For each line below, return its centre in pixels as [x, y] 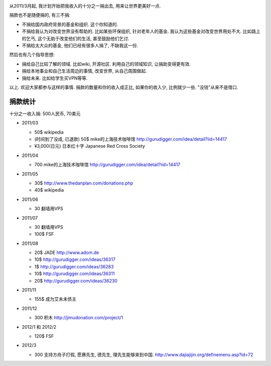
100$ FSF [44, 234]
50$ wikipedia [49, 132]
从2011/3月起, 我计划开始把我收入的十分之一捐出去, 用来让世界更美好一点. [85, 6]
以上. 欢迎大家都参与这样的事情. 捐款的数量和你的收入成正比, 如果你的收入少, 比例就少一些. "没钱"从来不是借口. [124, 87]
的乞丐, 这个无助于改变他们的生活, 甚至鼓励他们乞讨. [76, 38]
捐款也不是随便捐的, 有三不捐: [40, 15]
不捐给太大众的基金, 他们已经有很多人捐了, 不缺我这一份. [80, 45]
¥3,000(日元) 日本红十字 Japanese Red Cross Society [90, 146]
